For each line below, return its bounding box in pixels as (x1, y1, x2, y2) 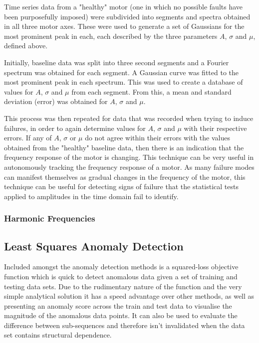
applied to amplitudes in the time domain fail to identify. (4, 191, 179, 201)
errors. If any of (4, 132, 52, 143)
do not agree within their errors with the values (85, 132, 230, 143)
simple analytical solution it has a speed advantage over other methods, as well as (4, 291, 255, 301)
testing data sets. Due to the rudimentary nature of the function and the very (4, 281, 242, 291)
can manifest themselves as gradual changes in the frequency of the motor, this (4, 171, 246, 182)
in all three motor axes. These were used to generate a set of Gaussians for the (4, 21, 245, 31)
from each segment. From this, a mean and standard (71, 86, 232, 97)
